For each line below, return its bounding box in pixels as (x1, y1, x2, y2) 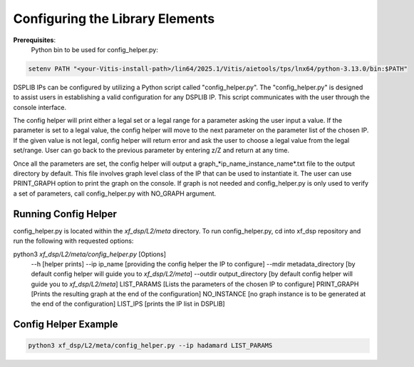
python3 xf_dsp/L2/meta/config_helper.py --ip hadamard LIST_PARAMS (28, 341, 273, 350)
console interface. (13, 103, 67, 111)
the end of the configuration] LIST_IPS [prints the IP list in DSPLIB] (31, 300, 225, 308)
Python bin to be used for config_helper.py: (31, 45, 158, 54)
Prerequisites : (13, 36, 56, 44)
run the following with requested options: (13, 236, 134, 246)
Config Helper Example (13, 318, 118, 331)
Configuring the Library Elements (13, 11, 215, 26)
